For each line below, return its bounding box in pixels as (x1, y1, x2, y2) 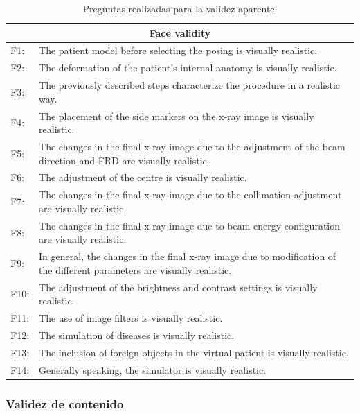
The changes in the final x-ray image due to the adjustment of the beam (39, 139, 345, 153)
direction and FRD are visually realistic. (39, 153, 210, 167)
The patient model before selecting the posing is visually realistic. (39, 43, 318, 58)
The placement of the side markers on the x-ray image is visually (39, 108, 314, 123)
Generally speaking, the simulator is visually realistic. (39, 362, 267, 377)
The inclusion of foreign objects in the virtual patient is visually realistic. (39, 345, 349, 359)
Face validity (149, 25, 211, 40)
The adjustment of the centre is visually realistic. (39, 170, 247, 184)
